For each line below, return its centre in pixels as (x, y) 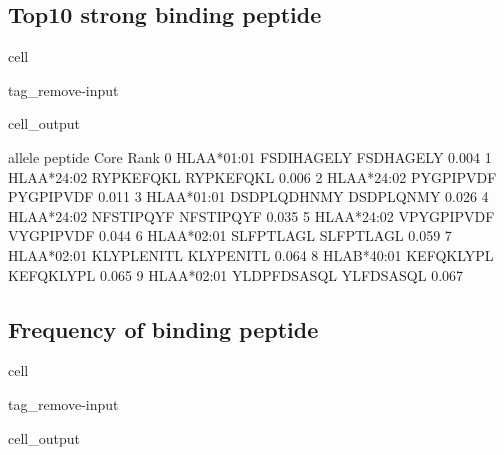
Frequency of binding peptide (163, 328)
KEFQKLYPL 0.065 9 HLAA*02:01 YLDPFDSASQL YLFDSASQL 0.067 (236, 274)
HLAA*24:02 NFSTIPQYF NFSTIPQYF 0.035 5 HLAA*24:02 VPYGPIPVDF (251, 215)
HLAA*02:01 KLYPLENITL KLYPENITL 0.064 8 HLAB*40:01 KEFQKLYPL (251, 254)
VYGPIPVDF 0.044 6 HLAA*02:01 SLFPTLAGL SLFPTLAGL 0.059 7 (230, 235)
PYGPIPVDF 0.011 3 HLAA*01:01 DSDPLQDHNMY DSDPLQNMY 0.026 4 (248, 196)
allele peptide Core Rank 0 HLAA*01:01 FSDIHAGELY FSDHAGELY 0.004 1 (250, 156)
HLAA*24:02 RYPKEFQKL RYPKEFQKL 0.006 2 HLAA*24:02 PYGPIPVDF (252, 176)
